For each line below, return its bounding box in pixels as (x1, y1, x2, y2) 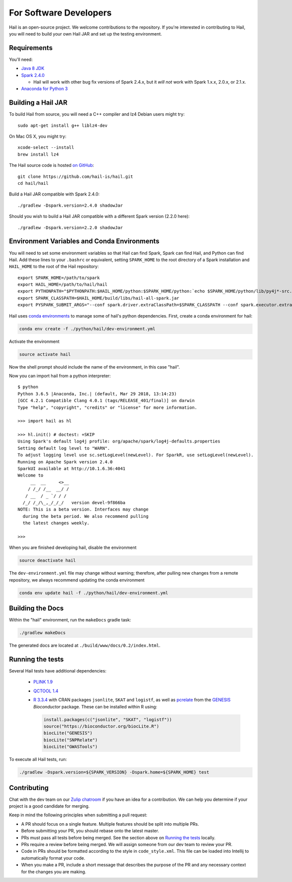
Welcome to (18, 473, 44, 478)
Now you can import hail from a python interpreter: (9, 372, 111, 379)
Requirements (9, 44, 53, 52)
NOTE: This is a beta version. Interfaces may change (18, 507, 148, 512)
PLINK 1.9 (33, 679, 53, 685)
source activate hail (19, 352, 71, 357)
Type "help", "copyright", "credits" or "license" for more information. (18, 405, 198, 410)
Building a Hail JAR (9, 99, 68, 107)
